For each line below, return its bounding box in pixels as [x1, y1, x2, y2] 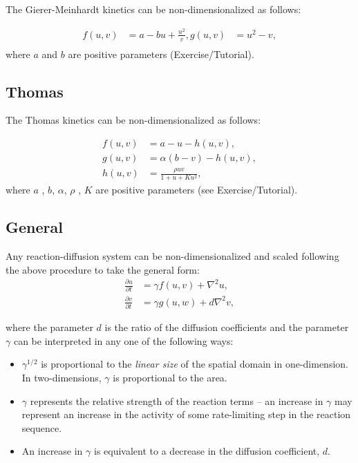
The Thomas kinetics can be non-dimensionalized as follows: [6, 113, 261, 127]
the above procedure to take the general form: [6, 262, 200, 276]
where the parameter [6, 320, 93, 334]
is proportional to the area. [113, 370, 227, 384]
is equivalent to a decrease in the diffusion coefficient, [94, 444, 320, 458]
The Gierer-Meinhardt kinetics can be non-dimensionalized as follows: [6, 2, 301, 16]
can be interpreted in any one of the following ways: [13, 333, 234, 348]
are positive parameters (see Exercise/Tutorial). [95, 182, 298, 197]
